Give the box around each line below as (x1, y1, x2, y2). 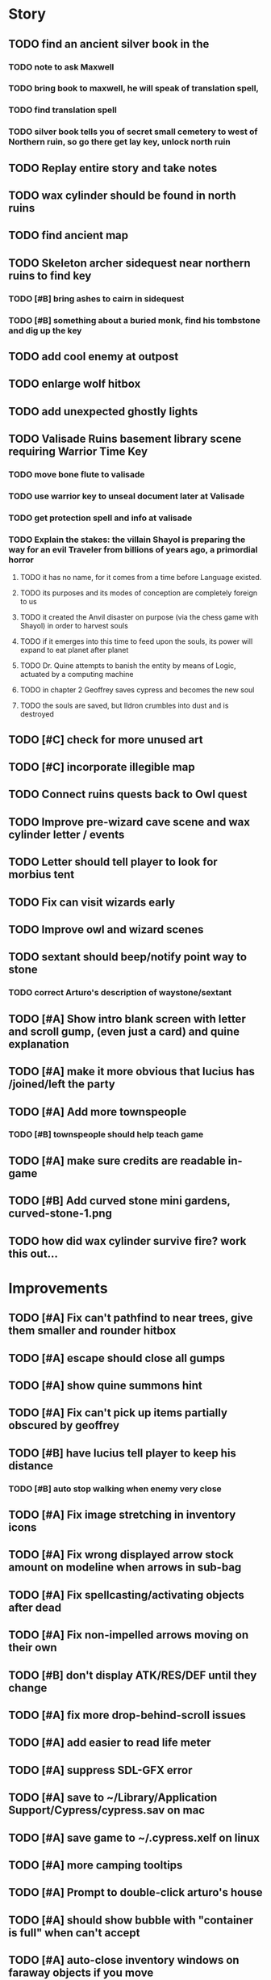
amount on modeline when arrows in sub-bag (8, 1561, 242, 1574)
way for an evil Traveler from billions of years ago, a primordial (8, 544, 258, 555)
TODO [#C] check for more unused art (8, 733, 203, 746)
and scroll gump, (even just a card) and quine (8, 1024, 240, 1038)
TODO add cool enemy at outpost (8, 350, 179, 364)
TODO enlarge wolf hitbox (8, 377, 141, 391)
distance (8, 1459, 54, 1473)
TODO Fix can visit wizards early (8, 895, 176, 909)
